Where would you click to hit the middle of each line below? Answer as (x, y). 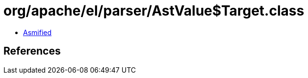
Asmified (38, 32)
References (32, 51)
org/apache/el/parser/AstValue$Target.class (154, 11)
